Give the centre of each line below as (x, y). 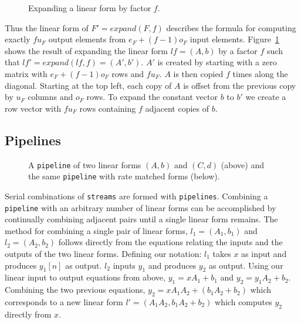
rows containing (108, 108)
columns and (50, 97)
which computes (243, 301)
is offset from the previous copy (240, 85)
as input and (264, 253)
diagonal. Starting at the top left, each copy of (88, 85)
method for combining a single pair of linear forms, (96, 230)
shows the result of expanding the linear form (87, 50)
